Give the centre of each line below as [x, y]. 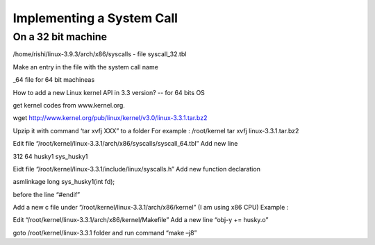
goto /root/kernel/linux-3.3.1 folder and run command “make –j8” [105, 233]
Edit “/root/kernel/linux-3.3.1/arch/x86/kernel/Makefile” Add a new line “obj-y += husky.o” [141, 220]
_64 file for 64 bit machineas [54, 80]
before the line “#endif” [46, 194]
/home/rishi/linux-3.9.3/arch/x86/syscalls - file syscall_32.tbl [100, 54]
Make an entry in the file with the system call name [86, 67]
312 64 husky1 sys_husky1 [50, 156]
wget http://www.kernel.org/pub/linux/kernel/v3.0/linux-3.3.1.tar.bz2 [110, 118]
